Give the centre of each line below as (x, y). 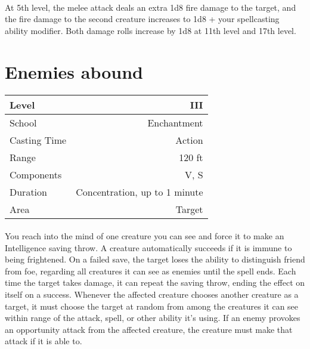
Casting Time (38, 140)
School (23, 122)
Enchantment (175, 122)
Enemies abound (74, 71)
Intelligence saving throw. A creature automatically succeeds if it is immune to (148, 247)
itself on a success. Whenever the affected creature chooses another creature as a (152, 294)
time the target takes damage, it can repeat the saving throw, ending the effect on (155, 282)
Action (189, 140)
